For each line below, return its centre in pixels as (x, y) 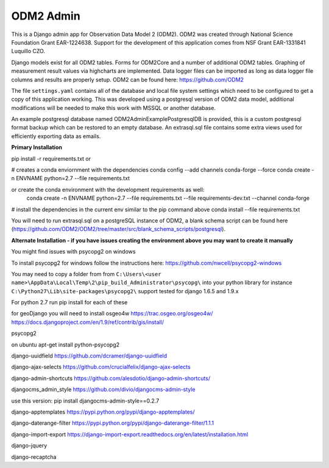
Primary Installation (37, 147)
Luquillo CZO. (28, 51)
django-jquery (29, 445)
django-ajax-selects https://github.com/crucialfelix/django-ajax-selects (101, 367)
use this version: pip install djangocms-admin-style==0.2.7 (85, 401)
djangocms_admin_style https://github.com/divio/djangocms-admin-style (103, 389)
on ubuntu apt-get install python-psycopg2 (65, 345)
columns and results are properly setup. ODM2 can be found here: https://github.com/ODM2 (127, 79)
